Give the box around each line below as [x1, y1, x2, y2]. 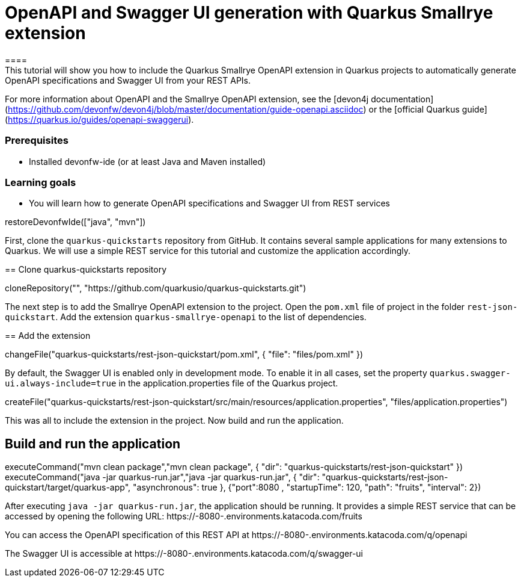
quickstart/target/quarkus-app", [5, 482, 131, 493]
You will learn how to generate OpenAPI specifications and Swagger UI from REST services [29, 198, 390, 209]
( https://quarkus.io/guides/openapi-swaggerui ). [5, 114, 194, 125]
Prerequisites [5, 134, 69, 147]
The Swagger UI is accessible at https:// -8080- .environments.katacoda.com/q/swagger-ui [5, 548, 364, 559]
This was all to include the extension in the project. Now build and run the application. [5, 415, 344, 426]
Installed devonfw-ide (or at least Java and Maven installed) [29, 156, 266, 167]
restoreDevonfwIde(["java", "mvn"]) [5, 217, 146, 228]
